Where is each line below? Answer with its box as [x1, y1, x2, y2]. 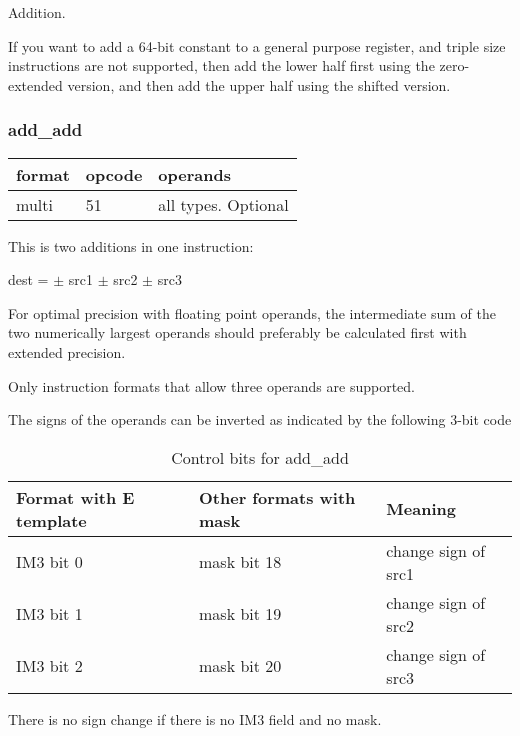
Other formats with [199, 485, 356, 509]
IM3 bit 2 [16, 654, 83, 678]
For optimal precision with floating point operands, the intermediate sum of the [8, 302, 496, 323]
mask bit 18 [199, 550, 282, 574]
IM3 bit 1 [16, 602, 83, 626]
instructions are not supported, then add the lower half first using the [8, 55, 435, 76]
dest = [8, 269, 49, 290]
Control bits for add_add [171, 445, 349, 469]
